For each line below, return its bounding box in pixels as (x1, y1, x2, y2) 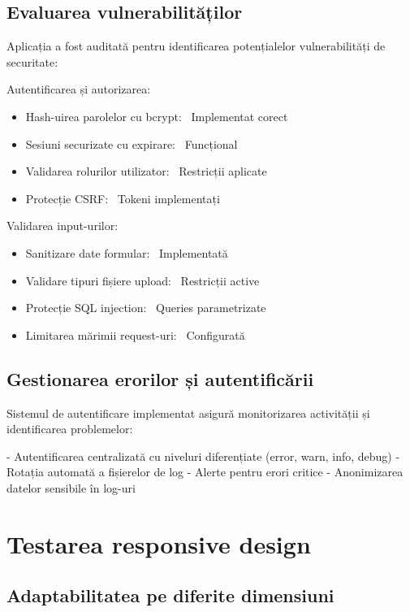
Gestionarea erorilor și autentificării (6, 366, 314, 391)
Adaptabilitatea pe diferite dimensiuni (6, 583, 334, 608)
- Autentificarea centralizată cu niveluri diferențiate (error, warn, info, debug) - (6, 447, 400, 464)
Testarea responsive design (6, 527, 311, 560)
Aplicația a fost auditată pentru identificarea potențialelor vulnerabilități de (6, 37, 386, 54)
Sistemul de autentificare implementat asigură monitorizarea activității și (6, 404, 370, 421)
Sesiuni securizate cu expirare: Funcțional (25, 135, 238, 152)
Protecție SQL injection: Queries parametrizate (25, 299, 266, 316)
